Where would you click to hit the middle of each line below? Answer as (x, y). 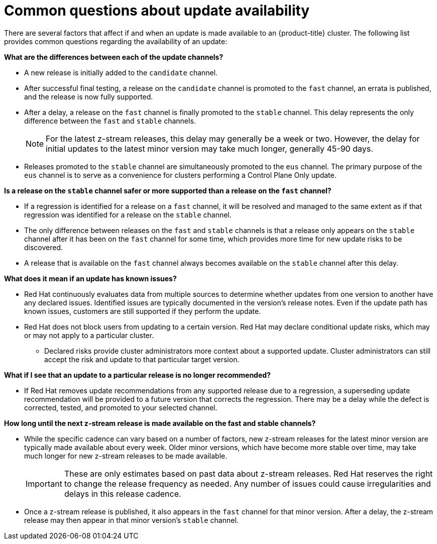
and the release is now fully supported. (89, 96)
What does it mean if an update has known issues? (90, 278)
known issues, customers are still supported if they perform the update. (143, 311)
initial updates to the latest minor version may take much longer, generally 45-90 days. (209, 148)
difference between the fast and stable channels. (110, 121)
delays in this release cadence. (123, 494)
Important (44, 483)
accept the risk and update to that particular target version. (142, 359)
